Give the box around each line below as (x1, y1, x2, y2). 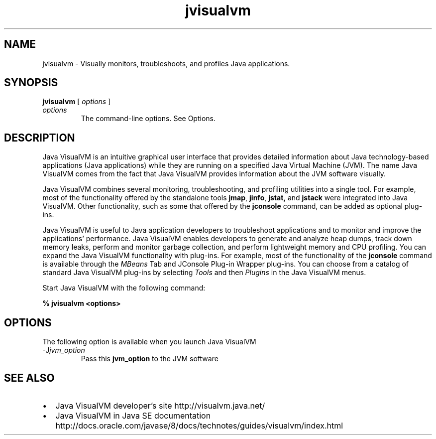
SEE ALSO (4, 371, 55, 384)
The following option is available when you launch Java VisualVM (42, 337, 256, 346)
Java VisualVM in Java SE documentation (55, 410, 211, 421)
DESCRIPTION (4, 131, 75, 144)
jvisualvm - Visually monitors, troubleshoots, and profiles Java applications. (42, 59, 290, 68)
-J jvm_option (42, 346, 85, 355)
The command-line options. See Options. (81, 114, 216, 123)
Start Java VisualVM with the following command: (42, 284, 206, 293)
